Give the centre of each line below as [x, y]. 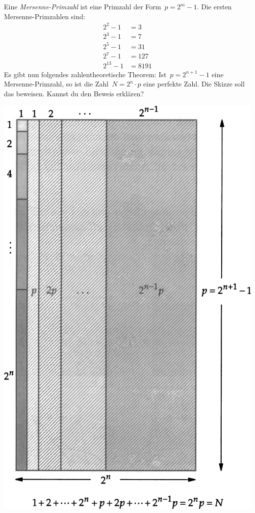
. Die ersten [214, 6]
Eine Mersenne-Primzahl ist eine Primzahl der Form [83, 6]
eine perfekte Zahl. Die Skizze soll [194, 84]
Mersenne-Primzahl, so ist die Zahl [56, 84]
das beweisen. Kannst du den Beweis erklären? [74, 94]
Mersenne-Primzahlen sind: [45, 16]
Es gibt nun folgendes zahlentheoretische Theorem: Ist [85, 74]
